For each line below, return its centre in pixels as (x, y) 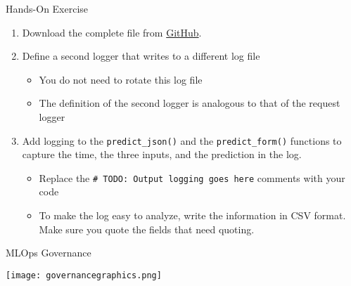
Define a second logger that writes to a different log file (141, 56)
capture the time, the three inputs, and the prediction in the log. (162, 154)
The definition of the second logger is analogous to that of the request (190, 103)
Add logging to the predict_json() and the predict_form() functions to (182, 140)
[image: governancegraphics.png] (84, 275)
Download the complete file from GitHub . (112, 32)
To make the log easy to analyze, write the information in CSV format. (192, 215)
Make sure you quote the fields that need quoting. (147, 229)
